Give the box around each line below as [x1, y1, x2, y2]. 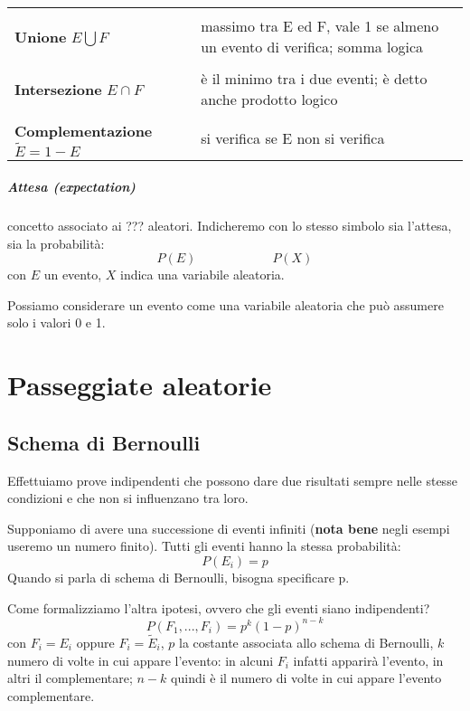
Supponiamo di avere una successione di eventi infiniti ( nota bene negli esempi [7, 518, 450, 537]
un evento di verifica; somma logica [201, 36, 424, 57]
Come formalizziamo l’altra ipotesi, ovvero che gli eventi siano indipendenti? [7, 598, 430, 617]
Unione [14, 25, 67, 47]
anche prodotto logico [201, 89, 338, 109]
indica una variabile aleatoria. [119, 265, 285, 284]
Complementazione [14, 120, 153, 141]
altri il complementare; [7, 668, 133, 687]
